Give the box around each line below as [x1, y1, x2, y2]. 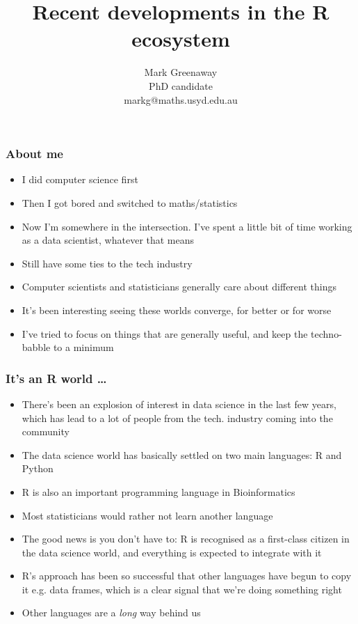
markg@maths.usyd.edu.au [124, 92, 238, 107]
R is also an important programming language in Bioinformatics [22, 484, 295, 499]
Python [22, 461, 54, 476]
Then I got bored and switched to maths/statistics [22, 195, 238, 210]
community [22, 424, 70, 439]
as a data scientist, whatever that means [22, 233, 195, 247]
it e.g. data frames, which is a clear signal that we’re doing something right [22, 582, 342, 596]
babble [22, 340, 51, 354]
